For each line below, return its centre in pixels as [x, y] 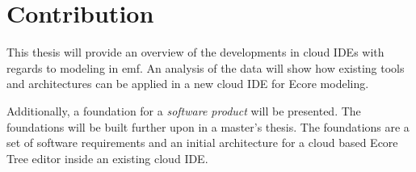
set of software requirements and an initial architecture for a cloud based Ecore [202, 143]
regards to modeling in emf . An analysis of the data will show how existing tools [206, 67]
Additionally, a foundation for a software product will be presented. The [184, 110]
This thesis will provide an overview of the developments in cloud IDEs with [195, 52]
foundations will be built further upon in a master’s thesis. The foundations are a [208, 126]
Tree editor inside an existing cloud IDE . [107, 158]
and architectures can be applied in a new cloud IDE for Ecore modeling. [188, 84]
